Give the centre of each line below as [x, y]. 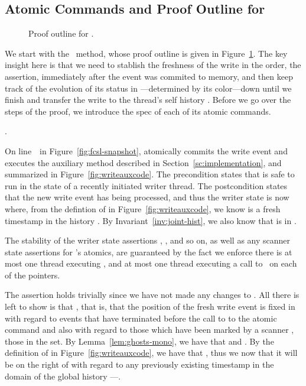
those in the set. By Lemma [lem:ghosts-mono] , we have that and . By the [139, 341]
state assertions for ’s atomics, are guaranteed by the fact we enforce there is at [149, 252]
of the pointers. [32, 275]
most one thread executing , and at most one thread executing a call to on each [151, 263]
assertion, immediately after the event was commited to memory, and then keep [149, 76]
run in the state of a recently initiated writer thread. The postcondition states [146, 185]
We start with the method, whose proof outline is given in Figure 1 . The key [146, 53]
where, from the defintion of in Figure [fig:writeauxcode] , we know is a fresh [143, 208]
